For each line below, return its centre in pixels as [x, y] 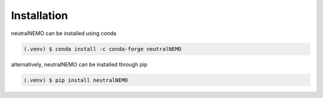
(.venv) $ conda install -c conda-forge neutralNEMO [103, 49]
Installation [39, 15]
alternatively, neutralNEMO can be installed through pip [79, 64]
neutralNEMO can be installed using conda [64, 33]
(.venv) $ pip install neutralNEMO [76, 80]
